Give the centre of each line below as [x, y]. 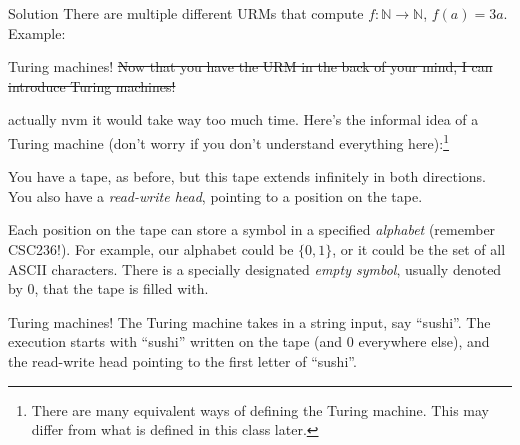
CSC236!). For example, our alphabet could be [151, 249]
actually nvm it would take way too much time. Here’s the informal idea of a [243, 119]
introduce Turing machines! [92, 85]
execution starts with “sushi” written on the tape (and [175, 341]
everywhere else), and [424, 341]
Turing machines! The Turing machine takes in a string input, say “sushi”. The [249, 321]
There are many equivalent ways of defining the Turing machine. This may [260, 409]
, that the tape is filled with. [121, 288]
